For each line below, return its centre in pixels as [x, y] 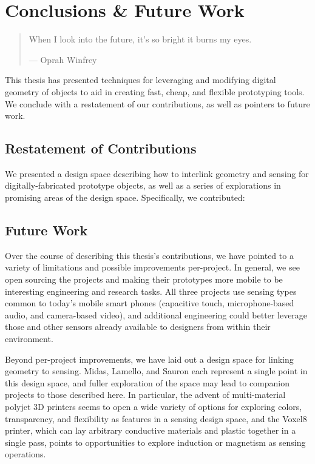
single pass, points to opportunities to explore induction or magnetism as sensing [155, 442]
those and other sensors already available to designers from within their [138, 327]
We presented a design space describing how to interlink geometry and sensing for [157, 173]
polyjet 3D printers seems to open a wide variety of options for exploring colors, [154, 406]
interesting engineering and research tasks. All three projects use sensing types [151, 291]
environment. [29, 339]
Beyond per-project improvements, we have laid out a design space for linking [149, 359]
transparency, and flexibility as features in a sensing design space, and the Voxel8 [156, 418]
